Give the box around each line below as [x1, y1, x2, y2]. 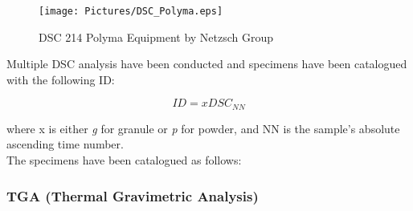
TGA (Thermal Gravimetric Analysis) [6, 185, 259, 205]
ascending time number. [6, 136, 124, 152]
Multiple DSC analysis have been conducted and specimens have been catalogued [6, 55, 407, 72]
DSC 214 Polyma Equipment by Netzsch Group [39, 28, 274, 45]
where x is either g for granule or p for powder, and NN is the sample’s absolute [6, 120, 400, 136]
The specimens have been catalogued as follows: [6, 152, 242, 168]
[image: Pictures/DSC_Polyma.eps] [39, 6, 223, 17]
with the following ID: [6, 71, 115, 87]
